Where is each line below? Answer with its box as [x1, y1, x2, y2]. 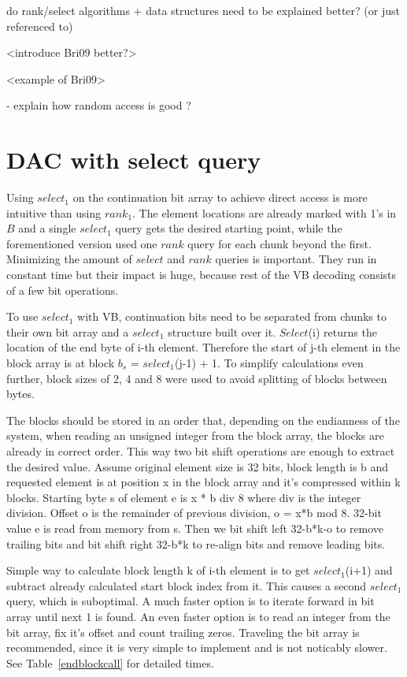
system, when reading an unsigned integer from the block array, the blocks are [6, 427, 384, 444]
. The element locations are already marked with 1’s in [132, 204, 397, 221]
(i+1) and [345, 562, 393, 578]
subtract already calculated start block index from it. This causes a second [6, 577, 367, 593]
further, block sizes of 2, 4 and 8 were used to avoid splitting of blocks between [6, 370, 387, 386]
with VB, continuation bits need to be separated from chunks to [77, 308, 387, 325]
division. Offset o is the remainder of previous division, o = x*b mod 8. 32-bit [6, 504, 382, 521]
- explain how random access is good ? [6, 97, 191, 113]
